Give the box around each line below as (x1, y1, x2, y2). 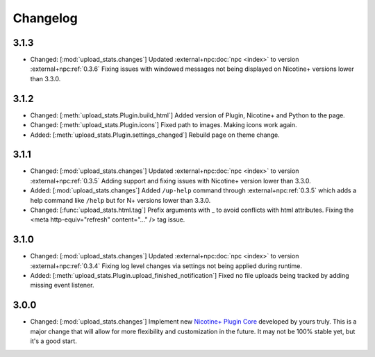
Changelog (12, 10, 78, 26)
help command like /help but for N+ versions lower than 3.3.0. (30, 196, 211, 204)
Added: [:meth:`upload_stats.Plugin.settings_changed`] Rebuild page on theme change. (30, 131, 281, 139)
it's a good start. (30, 337, 78, 345)
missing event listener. (30, 281, 94, 290)
